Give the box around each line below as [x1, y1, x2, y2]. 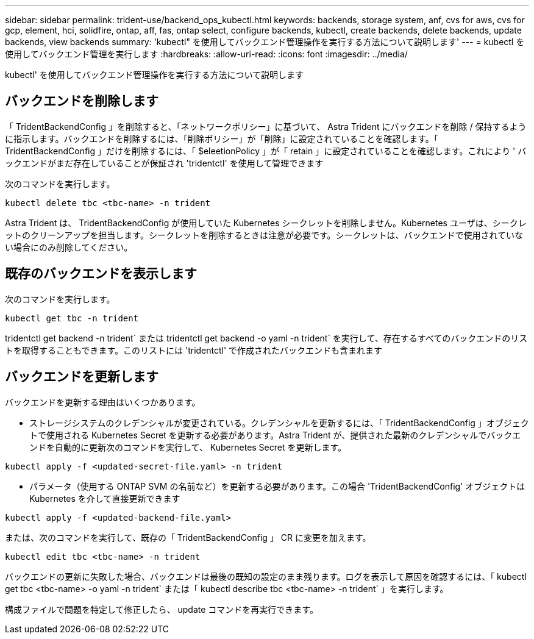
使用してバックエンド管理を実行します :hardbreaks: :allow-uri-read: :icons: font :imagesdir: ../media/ [5, 49, 408, 59]
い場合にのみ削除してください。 [5, 241, 133, 252]
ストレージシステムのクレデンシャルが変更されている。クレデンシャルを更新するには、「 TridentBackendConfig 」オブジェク [29, 417, 529, 428]
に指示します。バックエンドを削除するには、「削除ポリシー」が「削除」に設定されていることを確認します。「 [5, 133, 438, 144]
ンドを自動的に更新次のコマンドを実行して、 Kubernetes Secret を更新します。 [29, 441, 347, 452]
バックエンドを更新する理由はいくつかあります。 [5, 396, 201, 407]
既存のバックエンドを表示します [5, 266, 197, 282]
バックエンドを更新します [5, 369, 158, 385]
